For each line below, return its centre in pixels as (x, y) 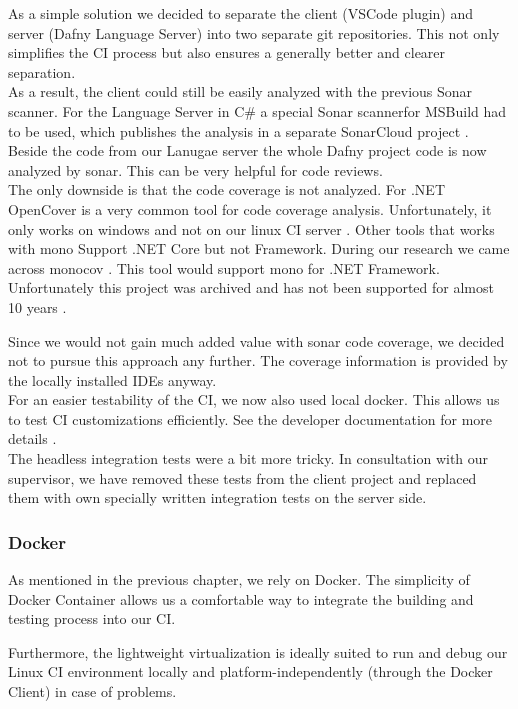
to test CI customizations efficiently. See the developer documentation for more (250, 418)
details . (32, 438)
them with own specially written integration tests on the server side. (217, 497)
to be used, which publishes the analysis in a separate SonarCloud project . (238, 130)
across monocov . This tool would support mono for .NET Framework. (224, 267)
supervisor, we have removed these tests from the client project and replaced (242, 477)
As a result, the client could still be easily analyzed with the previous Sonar (240, 91)
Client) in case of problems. (92, 691)
